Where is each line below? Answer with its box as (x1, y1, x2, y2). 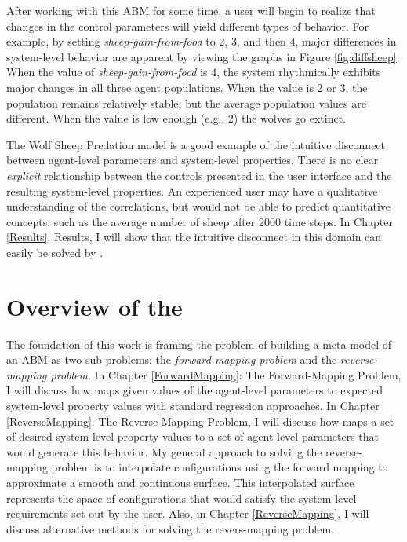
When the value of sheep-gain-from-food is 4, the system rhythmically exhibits (6, 64, 381, 80)
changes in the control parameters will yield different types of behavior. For (6, 17, 369, 34)
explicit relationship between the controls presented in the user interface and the (6, 167, 392, 183)
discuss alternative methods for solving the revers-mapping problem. (6, 520, 334, 537)
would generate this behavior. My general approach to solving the (6, 443, 322, 460)
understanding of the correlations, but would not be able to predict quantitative (6, 198, 391, 214)
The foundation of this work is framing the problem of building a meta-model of (6, 335, 392, 352)
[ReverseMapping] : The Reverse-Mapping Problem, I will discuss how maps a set (6, 412, 394, 429)
